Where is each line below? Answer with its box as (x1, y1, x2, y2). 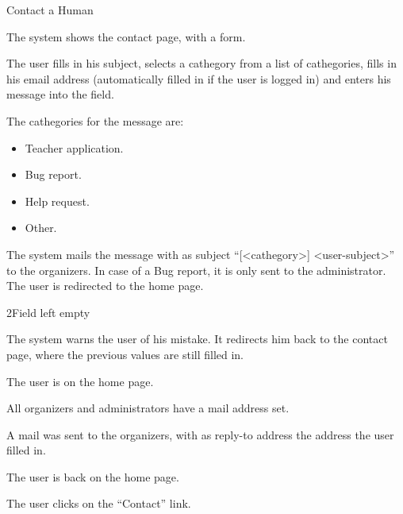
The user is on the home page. (6, 373, 154, 389)
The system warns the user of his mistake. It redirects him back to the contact (6, 330, 388, 347)
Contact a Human (6, 2, 94, 17)
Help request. (25, 192, 90, 209)
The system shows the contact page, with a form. (6, 28, 246, 44)
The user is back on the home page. (6, 468, 179, 485)
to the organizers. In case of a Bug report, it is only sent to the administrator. (6, 261, 386, 278)
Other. (25, 219, 57, 236)
